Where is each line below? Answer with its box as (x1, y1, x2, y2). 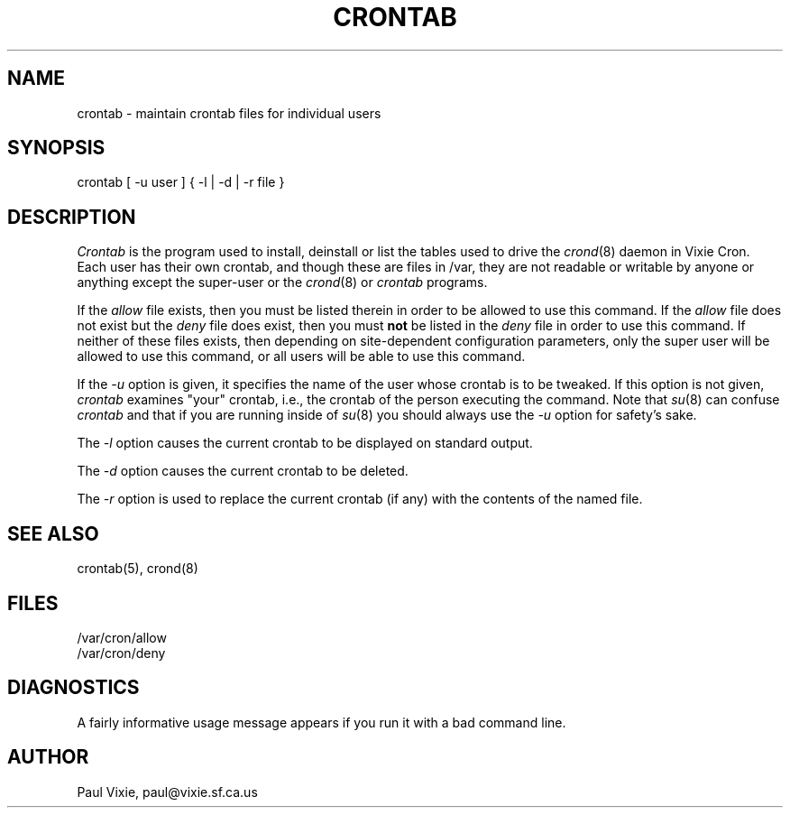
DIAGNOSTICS (7, 676, 140, 699)
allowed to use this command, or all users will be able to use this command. (77, 348, 526, 365)
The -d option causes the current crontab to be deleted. (77, 463, 409, 479)
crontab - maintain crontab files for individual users (77, 105, 381, 121)
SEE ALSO (7, 522, 99, 545)
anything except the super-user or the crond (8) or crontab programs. (77, 274, 488, 291)
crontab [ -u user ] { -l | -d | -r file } (77, 174, 285, 190)
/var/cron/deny (77, 644, 166, 661)
